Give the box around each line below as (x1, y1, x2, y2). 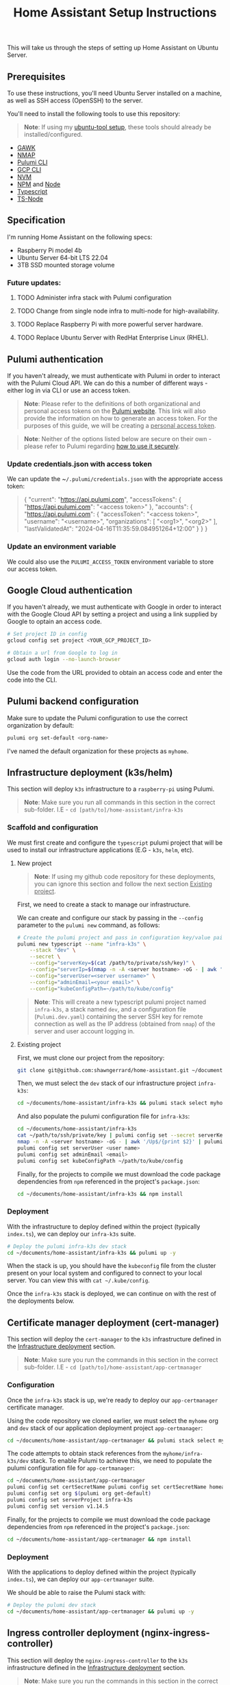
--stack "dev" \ (29, 947, 76, 954)
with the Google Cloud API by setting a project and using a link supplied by (7, 610, 218, 618)
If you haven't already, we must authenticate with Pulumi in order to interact (7, 371, 220, 379)
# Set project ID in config (7, 631, 88, 638)
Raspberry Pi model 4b (16, 246, 82, 254)
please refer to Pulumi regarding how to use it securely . (23, 442, 180, 450)
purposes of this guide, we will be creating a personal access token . (23, 421, 217, 429)
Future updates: (7, 278, 62, 287)
